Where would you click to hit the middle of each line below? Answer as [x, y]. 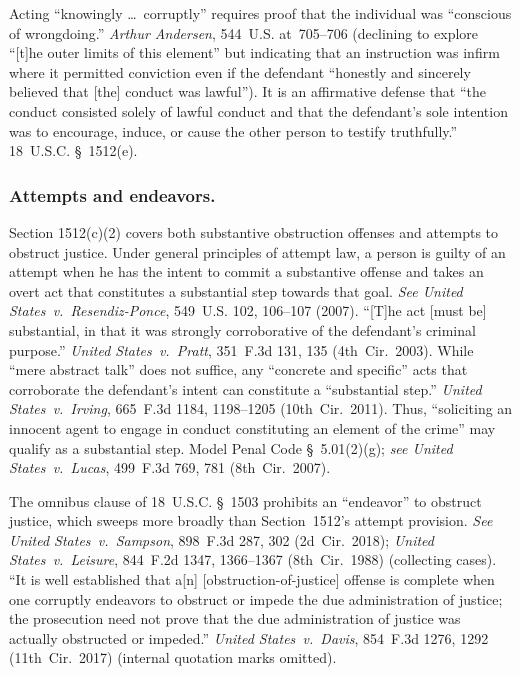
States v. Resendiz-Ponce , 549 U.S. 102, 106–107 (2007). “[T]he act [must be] [248, 310]
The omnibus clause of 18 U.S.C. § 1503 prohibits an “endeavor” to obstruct [245, 500]
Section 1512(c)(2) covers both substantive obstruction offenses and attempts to [254, 231]
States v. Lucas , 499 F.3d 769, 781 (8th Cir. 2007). [170, 467]
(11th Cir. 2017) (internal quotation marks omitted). [173, 657]
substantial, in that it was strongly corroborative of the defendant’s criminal [242, 329]
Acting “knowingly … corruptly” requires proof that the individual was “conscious [260, 13]
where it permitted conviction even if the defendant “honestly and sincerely [240, 71]
